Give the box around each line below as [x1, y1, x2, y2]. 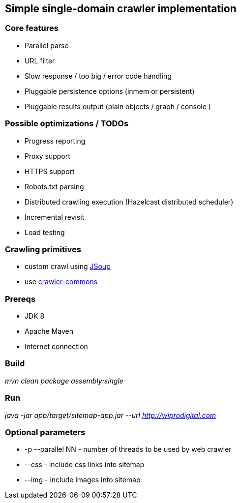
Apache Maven [25, 327, 73, 336]
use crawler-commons [25, 277, 98, 286]
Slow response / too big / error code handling [25, 71, 172, 80]
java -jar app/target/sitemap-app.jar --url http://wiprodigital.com [5, 411, 216, 419]
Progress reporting [25, 136, 86, 145]
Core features [5, 23, 59, 33]
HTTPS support [25, 167, 75, 176]
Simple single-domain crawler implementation [5, 2, 237, 15]
